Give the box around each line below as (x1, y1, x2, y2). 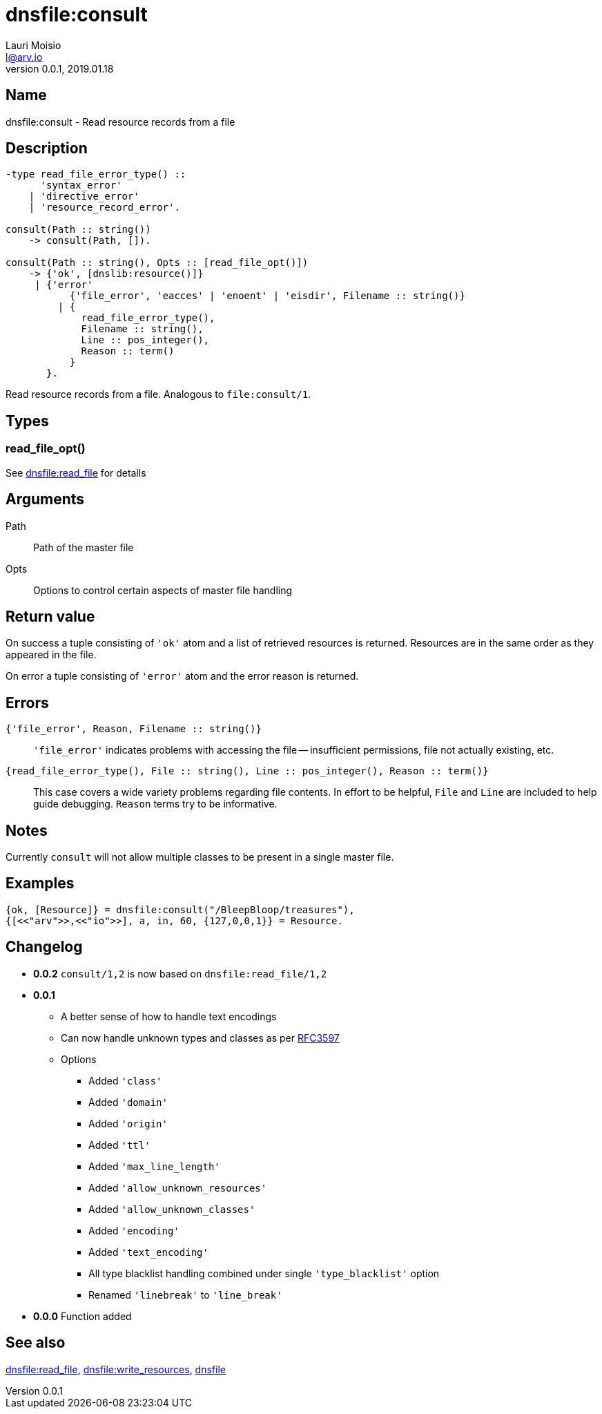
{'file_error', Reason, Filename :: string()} (6, 723, 262, 735)
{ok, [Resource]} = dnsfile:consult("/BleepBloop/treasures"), (6, 904, 355, 915)
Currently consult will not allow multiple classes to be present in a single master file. (6, 851, 394, 863)
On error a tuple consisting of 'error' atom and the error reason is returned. (6, 670, 359, 682)
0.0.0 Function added (33, 1310, 132, 1322)
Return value (6, 607, 95, 625)
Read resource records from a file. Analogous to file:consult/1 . (6, 388, 311, 401)
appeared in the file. (6, 649, 97, 661)
